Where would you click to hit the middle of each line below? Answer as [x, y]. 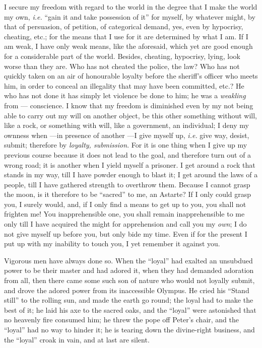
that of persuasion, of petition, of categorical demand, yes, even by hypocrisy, [124, 26]
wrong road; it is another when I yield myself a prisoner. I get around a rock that [130, 164]
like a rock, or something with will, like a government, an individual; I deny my [126, 125]
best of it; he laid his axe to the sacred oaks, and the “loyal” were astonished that [130, 309]
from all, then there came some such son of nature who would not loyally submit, [129, 280]
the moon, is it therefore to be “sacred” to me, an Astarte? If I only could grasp [128, 194]
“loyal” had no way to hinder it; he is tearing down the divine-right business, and [129, 329]
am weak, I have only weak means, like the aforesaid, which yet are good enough [128, 46]
